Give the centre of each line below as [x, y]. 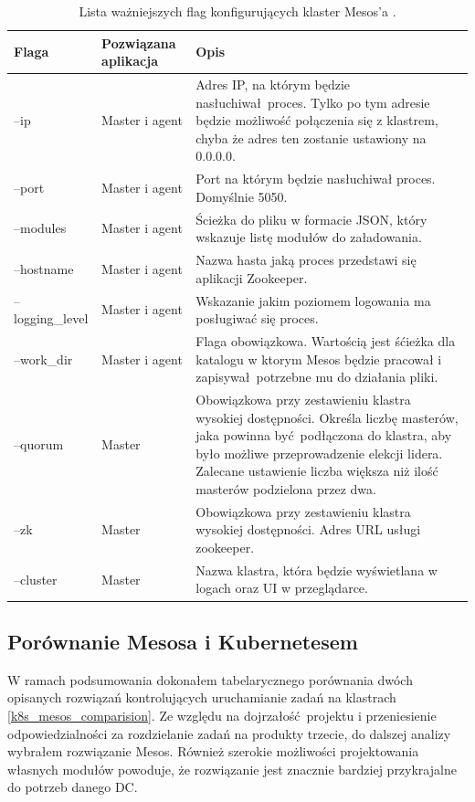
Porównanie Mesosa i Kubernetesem [183, 641]
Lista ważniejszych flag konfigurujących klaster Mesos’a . [237, 11]
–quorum [39, 444]
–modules [40, 228]
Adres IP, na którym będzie [273, 84]
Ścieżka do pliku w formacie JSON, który [311, 219]
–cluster [36, 579]
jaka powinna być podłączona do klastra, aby [324, 435]
